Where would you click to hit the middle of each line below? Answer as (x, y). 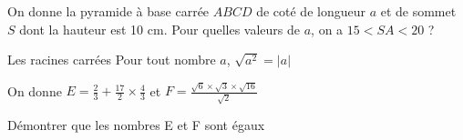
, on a (327, 29)
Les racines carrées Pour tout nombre (112, 60)
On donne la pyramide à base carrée (108, 11)
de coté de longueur (311, 11)
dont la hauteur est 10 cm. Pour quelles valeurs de (160, 29)
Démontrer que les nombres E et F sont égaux (136, 125)
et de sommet (418, 11)
